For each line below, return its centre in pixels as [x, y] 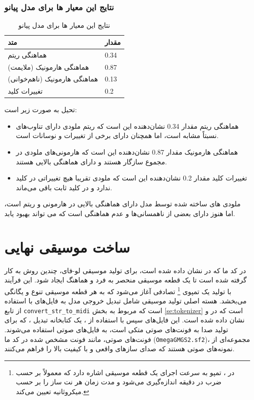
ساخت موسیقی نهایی [67, 247]
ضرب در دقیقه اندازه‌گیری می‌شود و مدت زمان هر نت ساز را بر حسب [119, 382]
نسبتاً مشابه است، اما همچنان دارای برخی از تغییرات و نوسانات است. [117, 135]
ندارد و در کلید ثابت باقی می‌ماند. [64, 187]
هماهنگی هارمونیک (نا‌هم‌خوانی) [53, 79]
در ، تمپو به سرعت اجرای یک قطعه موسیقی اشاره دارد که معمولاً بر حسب [125, 372]
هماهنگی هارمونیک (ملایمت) [49, 67]
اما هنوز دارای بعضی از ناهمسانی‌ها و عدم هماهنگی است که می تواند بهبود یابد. [120, 213]
